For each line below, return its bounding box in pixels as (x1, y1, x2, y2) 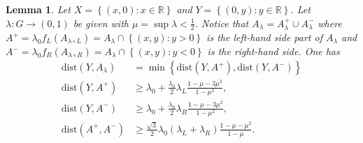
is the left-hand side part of (206, 30, 322, 45)
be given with (73, 15, 129, 30)
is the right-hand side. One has (207, 44, 340, 59)
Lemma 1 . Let (6, 2, 71, 16)
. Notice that (194, 15, 249, 30)
